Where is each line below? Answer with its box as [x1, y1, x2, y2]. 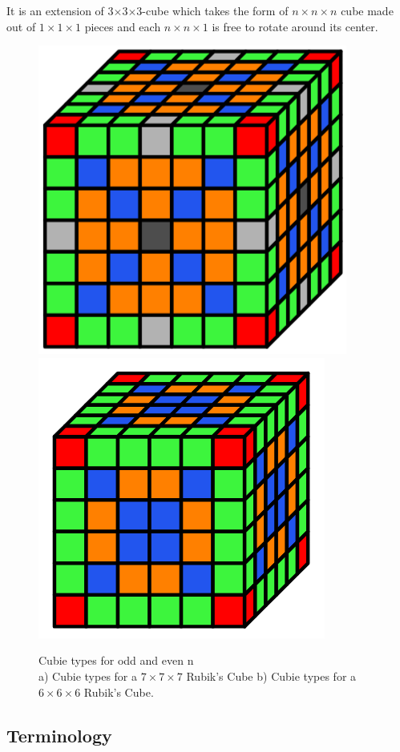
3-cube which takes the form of [136, 2, 289, 18]
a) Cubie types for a [38, 667, 138, 684]
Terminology [6, 722, 112, 747]
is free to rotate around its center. [212, 18, 378, 34]
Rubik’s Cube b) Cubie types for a [186, 667, 357, 684]
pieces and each [84, 18, 161, 34]
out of [6, 18, 36, 34]
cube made [341, 2, 394, 18]
